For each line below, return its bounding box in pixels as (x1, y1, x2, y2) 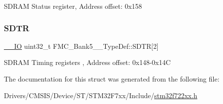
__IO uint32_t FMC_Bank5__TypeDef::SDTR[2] (4, 41, 159, 51)
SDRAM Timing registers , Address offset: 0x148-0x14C (4, 57, 171, 67)
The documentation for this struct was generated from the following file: (4, 74, 220, 83)
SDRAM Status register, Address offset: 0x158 (4, 1, 142, 11)
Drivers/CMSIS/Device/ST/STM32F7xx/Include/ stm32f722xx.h (4, 90, 198, 100)
